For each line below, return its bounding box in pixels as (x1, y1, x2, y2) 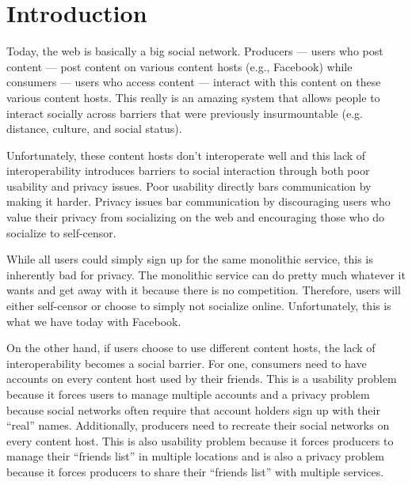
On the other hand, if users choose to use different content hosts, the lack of (6, 339, 376, 356)
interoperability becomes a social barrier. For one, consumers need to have (6, 354, 367, 371)
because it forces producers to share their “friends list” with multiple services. (6, 463, 384, 479)
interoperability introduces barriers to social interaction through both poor (6, 162, 370, 179)
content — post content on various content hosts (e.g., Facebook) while (6, 58, 353, 74)
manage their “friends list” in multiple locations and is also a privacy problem (6, 448, 384, 464)
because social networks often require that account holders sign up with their (6, 401, 380, 418)
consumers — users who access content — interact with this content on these (6, 74, 381, 90)
